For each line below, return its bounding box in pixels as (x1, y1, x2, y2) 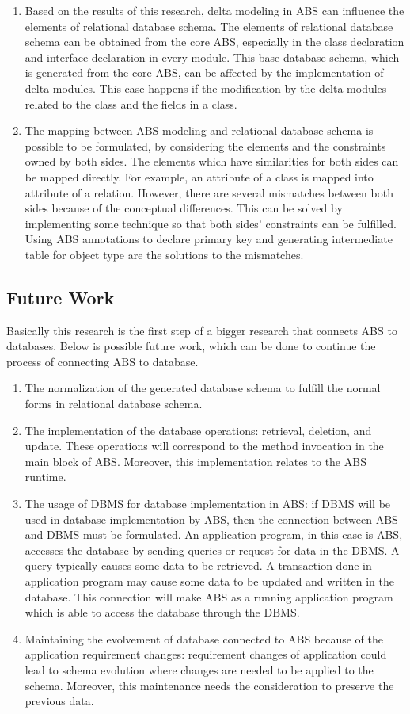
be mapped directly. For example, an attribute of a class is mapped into (25, 168, 374, 185)
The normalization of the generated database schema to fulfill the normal (25, 380, 381, 396)
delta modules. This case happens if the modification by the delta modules (25, 79, 387, 96)
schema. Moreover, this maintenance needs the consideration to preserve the (25, 677, 394, 693)
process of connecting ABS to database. (6, 353, 199, 369)
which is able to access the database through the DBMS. (25, 604, 300, 620)
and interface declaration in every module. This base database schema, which (25, 48, 400, 65)
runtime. (25, 468, 66, 485)
